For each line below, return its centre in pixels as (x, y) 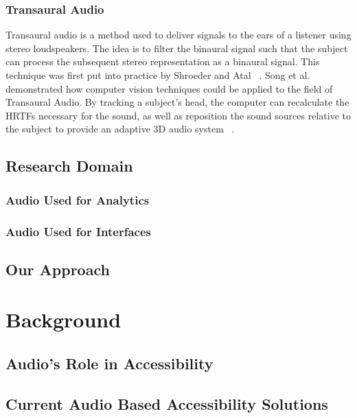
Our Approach (58, 269)
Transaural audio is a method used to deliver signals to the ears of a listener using (178, 35)
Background (64, 320)
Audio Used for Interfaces (78, 231)
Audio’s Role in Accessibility (110, 363)
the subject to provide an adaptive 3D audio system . (120, 129)
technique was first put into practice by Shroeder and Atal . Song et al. (158, 75)
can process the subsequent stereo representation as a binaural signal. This (163, 61)
